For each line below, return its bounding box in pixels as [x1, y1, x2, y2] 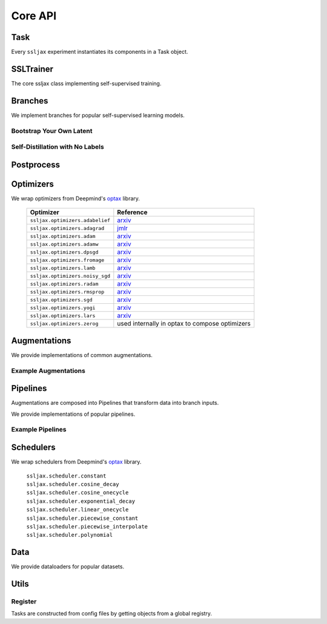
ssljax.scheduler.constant [26, 472, 107, 479]
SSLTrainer [11, 64, 54, 74]
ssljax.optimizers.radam [30, 280, 99, 287]
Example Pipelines [11, 425, 67, 434]
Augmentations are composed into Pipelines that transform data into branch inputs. [11, 399, 219, 407]
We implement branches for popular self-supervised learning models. [11, 111, 185, 119]
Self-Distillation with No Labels [11, 143, 104, 151]
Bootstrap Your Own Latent [11, 126, 93, 135]
